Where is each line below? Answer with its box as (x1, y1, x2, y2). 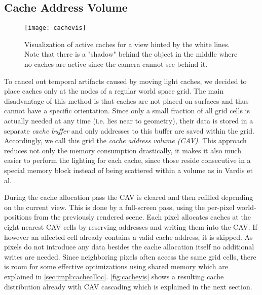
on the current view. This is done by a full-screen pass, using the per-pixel (4, 201, 235, 212)
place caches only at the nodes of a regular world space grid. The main (4, 86, 224, 96)
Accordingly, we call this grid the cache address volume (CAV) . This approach (4, 135, 247, 146)
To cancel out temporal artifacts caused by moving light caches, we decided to (4, 75, 247, 86)
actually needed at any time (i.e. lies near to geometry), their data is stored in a (4, 115, 253, 126)
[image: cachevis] (24, 24, 86, 32)
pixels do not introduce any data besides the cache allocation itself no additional (4, 241, 254, 252)
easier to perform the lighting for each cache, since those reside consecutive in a (4, 155, 251, 165)
